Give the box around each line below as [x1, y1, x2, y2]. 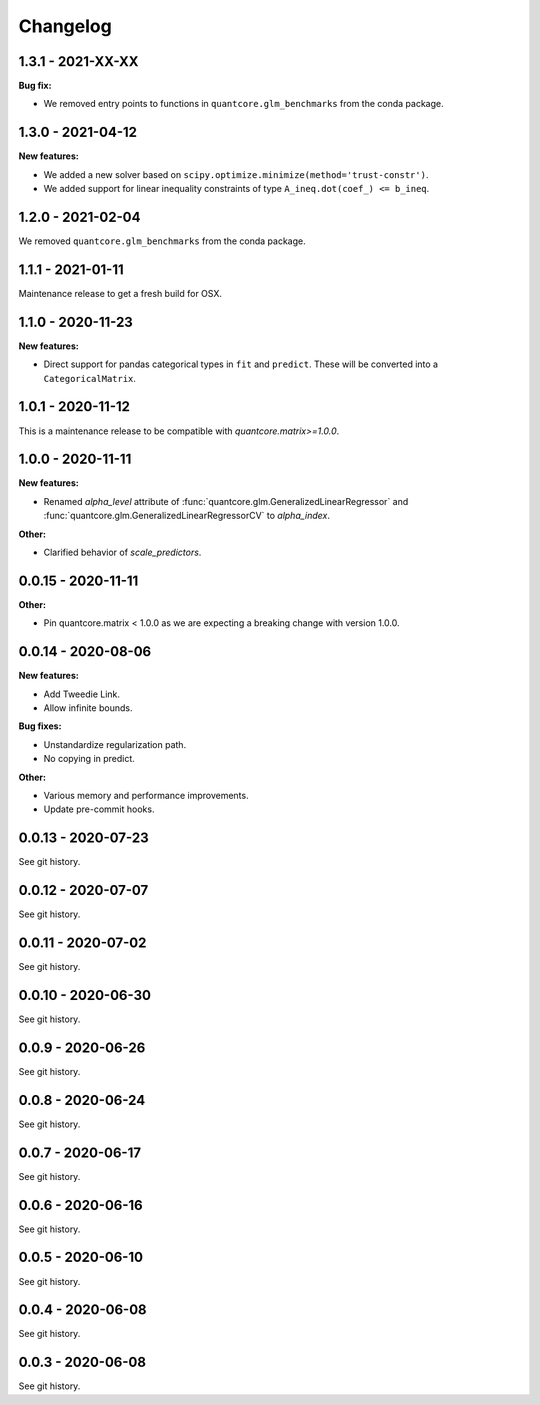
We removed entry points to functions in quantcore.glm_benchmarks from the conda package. [43, 98, 444, 110]
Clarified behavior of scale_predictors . [43, 546, 202, 559]
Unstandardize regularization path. [43, 738, 187, 750]
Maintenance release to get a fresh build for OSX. [18, 287, 222, 299]
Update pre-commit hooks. [43, 803, 155, 815]
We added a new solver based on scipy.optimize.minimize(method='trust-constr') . [43, 168, 429, 180]
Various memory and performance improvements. [43, 789, 249, 801]
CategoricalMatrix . [43, 372, 137, 384]
